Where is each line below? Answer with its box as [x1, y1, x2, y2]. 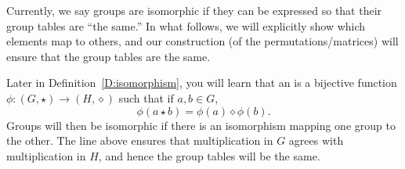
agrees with [288, 132, 344, 149]
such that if [118, 89, 174, 106]
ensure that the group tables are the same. [6, 48, 211, 64]
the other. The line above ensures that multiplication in [6, 132, 273, 149]
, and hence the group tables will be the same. [98, 147, 320, 164]
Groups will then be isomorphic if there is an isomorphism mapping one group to [6, 117, 396, 133]
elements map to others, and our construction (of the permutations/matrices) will [6, 33, 399, 49]
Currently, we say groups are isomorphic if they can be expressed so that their [6, 2, 382, 18]
